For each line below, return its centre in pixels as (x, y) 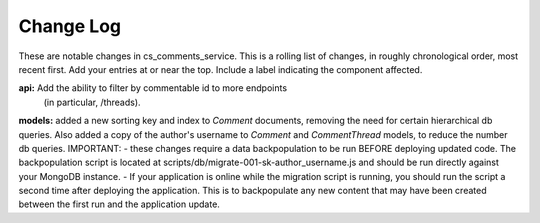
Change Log (70, 26)
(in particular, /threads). (92, 102)
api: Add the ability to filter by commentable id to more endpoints (153, 88)
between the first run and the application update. (119, 204)
